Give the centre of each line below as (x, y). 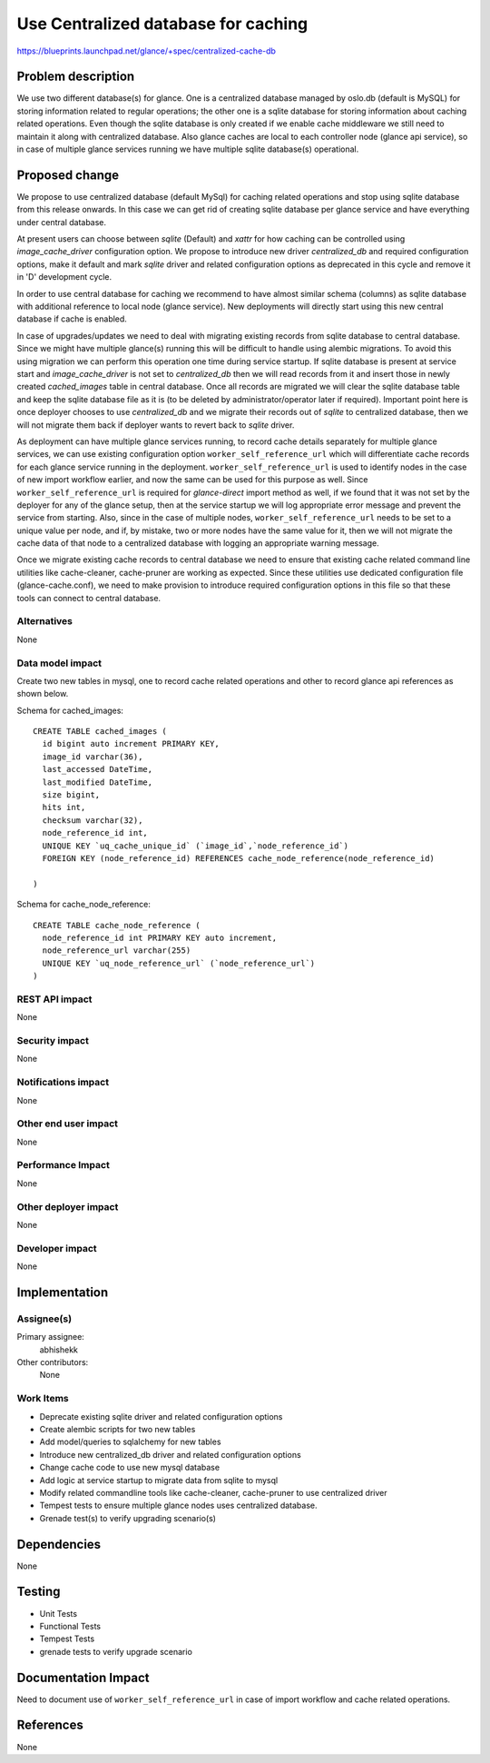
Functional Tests (70, 1626)
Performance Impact (64, 1165)
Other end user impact (67, 1124)
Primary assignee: (51, 1337)
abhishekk (59, 1350)
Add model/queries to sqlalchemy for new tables (130, 1442)
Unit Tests (58, 1613)
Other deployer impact (68, 1206)
